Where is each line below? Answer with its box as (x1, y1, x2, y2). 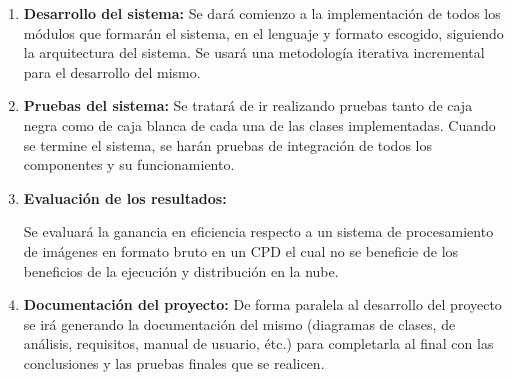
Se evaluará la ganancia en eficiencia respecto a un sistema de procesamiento (23, 221, 494, 242)
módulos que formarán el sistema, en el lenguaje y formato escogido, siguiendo (23, 22, 504, 43)
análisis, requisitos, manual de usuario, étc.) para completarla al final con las (23, 333, 494, 354)
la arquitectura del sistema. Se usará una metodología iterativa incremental (23, 42, 485, 63)
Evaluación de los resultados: (23, 187, 227, 208)
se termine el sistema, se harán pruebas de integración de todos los (23, 134, 432, 155)
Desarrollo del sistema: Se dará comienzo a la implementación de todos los (23, 3, 501, 23)
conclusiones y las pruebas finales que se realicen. (23, 352, 325, 373)
